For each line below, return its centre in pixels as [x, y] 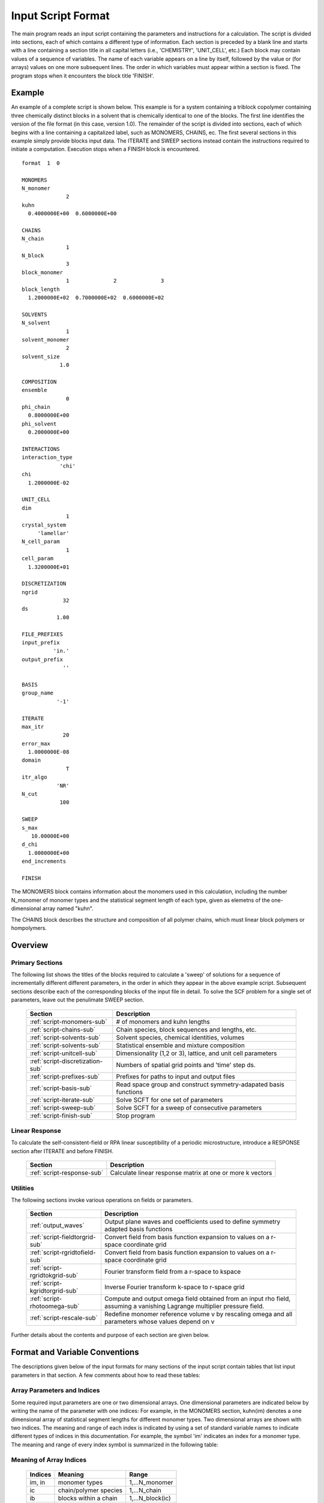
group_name [38, 693]
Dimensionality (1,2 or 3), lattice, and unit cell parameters [196, 1053]
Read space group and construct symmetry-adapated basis [200, 1084]
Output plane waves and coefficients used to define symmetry [192, 1222]
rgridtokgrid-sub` [54, 1276]
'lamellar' [53, 533]
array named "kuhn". [68, 908]
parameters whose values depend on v [159, 1321]
